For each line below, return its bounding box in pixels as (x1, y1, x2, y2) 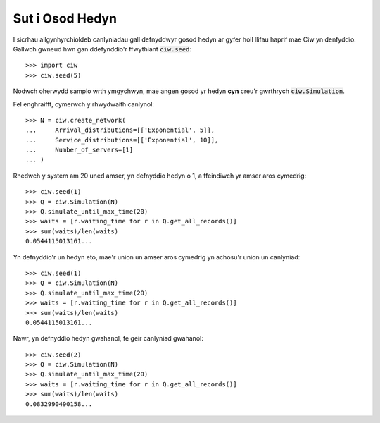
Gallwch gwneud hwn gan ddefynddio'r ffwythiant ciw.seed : (13, 44, 192, 53)
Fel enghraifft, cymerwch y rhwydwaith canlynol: (13, 99, 155, 109)
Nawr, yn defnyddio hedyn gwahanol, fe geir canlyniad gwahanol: (13, 334, 203, 343)
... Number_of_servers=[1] (25, 146, 134, 154)
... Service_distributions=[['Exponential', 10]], (25, 136, 219, 144)
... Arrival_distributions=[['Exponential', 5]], (25, 126, 215, 134)
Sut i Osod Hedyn (13, 11, 118, 26)
